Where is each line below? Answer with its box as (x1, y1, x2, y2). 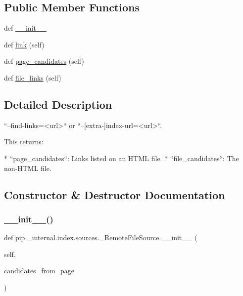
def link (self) (4, 39, 45, 49)
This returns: (4, 136, 44, 147)
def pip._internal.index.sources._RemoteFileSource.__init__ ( (4, 232, 197, 243)
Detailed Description (4, 96, 112, 112)
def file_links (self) (4, 72, 61, 83)
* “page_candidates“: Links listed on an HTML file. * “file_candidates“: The (4, 153, 239, 163)
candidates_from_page (4, 265, 75, 276)
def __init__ (4, 23, 47, 33)
